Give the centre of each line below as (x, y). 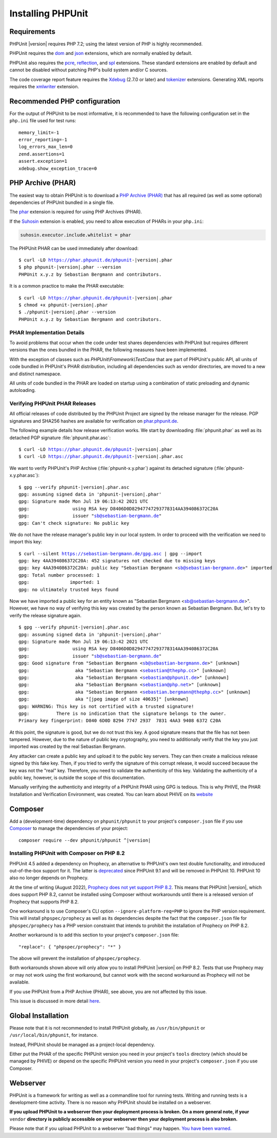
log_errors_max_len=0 (46, 147)
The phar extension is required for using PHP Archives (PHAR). (76, 212)
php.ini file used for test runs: (43, 121)
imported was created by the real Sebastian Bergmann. (68, 747)
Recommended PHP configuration (65, 101)
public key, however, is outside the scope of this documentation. (77, 777)
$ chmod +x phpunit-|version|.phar (63, 305)
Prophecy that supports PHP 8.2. (44, 902)
